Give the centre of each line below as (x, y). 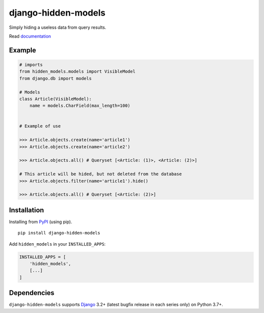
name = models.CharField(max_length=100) (80, 106)
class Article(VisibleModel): (55, 99)
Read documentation (30, 36)
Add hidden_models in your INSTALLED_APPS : (57, 244)
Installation (26, 210)
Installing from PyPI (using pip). (41, 222)
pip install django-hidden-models (59, 233)
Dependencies (32, 293)
